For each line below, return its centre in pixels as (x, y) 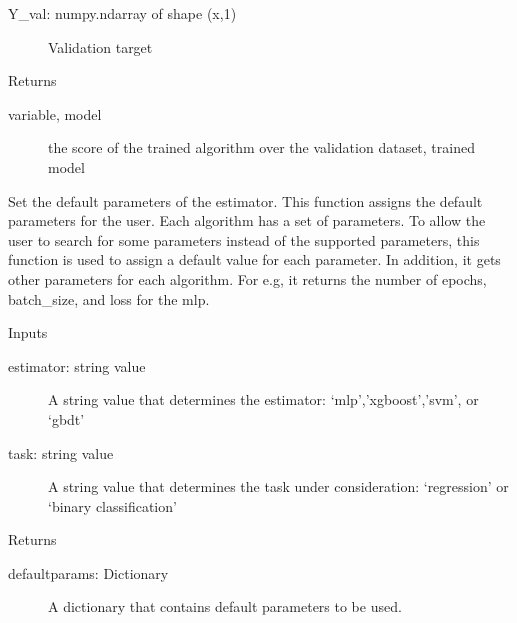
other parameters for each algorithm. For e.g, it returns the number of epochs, (247, 278)
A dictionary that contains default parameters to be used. (225, 606)
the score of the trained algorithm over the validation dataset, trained (261, 147)
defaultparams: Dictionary (88, 572)
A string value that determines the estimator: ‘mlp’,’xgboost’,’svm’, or (263, 399)
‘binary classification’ (112, 505)
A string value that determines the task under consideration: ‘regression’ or (278, 486)
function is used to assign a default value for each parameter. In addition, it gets (254, 259)
